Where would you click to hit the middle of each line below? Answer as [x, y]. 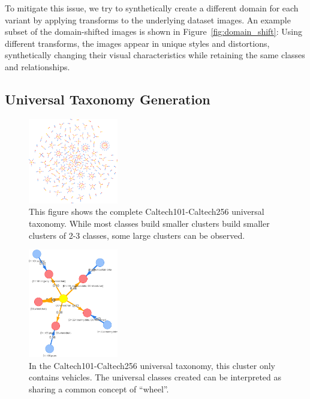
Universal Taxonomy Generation [108, 99]
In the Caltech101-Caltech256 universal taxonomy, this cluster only [152, 365]
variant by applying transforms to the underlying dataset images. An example [148, 19]
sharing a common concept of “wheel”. [99, 389]
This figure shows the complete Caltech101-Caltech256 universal [147, 211]
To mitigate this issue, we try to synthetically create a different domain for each [152, 8]
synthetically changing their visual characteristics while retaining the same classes [155, 55]
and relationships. [37, 66]
